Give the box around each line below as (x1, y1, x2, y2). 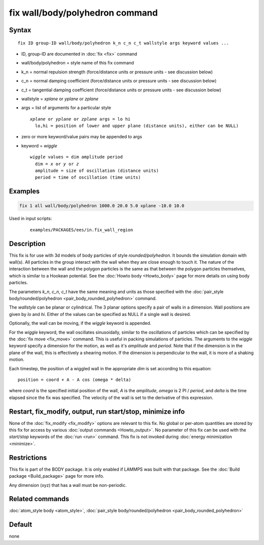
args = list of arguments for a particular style (21, 105, 111, 111)
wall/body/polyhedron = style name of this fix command (21, 60, 134, 66)
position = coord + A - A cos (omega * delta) (18, 377, 132, 382)
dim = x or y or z (35, 161, 79, 167)
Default (9, 521, 32, 529)
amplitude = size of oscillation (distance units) (35, 168, 159, 173)
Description (9, 239, 46, 248)
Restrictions (9, 453, 47, 461)
